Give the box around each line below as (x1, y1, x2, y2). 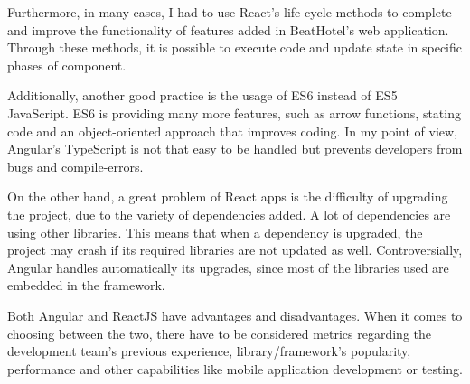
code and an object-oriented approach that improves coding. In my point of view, (7, 121, 457, 140)
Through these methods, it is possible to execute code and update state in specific (7, 38, 462, 57)
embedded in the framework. (7, 276, 165, 295)
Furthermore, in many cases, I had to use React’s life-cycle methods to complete (7, 3, 452, 21)
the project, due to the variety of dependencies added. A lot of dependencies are (7, 204, 451, 223)
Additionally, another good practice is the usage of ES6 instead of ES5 (7, 86, 398, 105)
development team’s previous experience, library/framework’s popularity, (7, 342, 411, 361)
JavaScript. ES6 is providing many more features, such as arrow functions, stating (7, 103, 461, 122)
